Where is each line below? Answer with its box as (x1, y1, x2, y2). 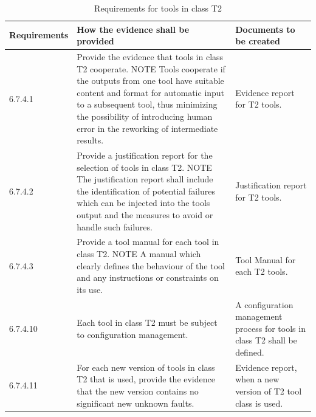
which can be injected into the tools (77, 196, 210, 209)
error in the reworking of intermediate (77, 122, 218, 134)
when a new (235, 373, 280, 385)
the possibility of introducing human (77, 110, 213, 122)
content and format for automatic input (77, 86, 225, 98)
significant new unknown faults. (77, 396, 194, 409)
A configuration (235, 298, 294, 311)
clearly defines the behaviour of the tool (77, 259, 225, 272)
